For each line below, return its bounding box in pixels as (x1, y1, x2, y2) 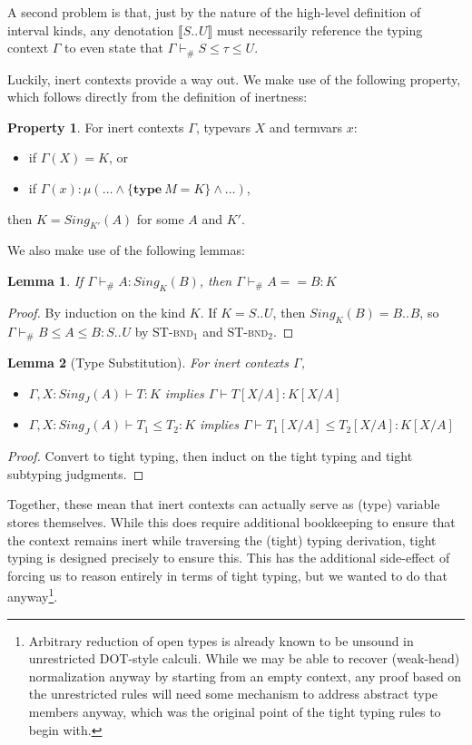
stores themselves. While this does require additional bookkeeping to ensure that (7, 513, 456, 532)
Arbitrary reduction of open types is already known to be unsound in (28, 631, 414, 650)
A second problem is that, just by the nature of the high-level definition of (7, 3, 421, 21)
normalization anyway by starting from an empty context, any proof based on (28, 666, 462, 685)
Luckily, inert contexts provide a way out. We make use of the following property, (7, 69, 461, 88)
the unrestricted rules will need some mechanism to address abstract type (28, 684, 438, 703)
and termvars (269, 117, 343, 136)
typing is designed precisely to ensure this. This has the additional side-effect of (7, 548, 450, 567)
